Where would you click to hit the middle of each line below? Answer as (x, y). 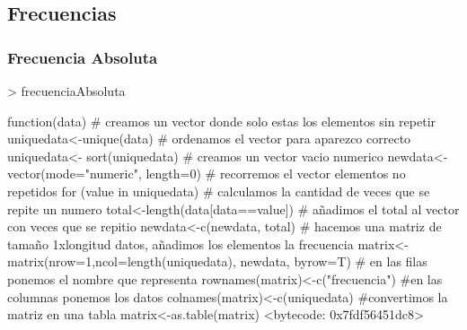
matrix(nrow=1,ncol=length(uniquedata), (122, 261)
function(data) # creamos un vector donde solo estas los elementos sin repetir (222, 121)
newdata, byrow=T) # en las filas (334, 261)
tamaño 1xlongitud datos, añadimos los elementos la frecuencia (181, 243)
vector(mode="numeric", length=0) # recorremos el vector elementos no (207, 174)
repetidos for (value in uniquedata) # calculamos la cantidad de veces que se (219, 191)
